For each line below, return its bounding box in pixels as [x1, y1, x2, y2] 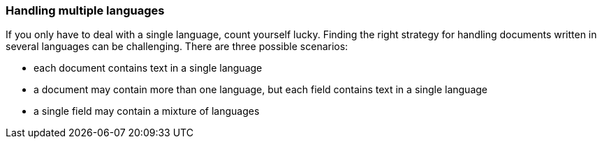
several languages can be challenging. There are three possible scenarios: [6, 40, 348, 53]
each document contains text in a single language [34, 62, 263, 74]
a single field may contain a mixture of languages [34, 105, 260, 118]
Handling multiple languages [6, 3, 165, 17]
